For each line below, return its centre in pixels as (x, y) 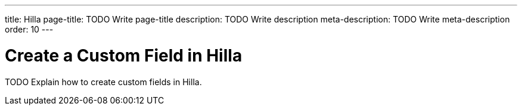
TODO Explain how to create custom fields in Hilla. (103, 82)
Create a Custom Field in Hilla (124, 55)
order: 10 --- (29, 29)
